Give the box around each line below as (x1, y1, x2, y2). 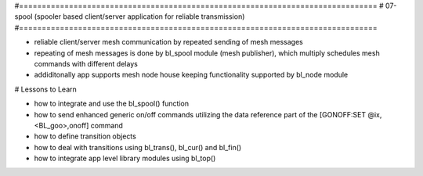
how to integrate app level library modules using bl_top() (34, 153, 216, 163)
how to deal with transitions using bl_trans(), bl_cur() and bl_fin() (34, 142, 242, 152)
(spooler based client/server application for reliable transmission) (34, 12, 245, 21)
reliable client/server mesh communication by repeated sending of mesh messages (34, 38, 303, 47)
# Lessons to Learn (14, 84, 78, 94)
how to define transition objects (34, 131, 136, 141)
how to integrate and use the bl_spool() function (34, 99, 190, 109)
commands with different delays (34, 59, 139, 68)
